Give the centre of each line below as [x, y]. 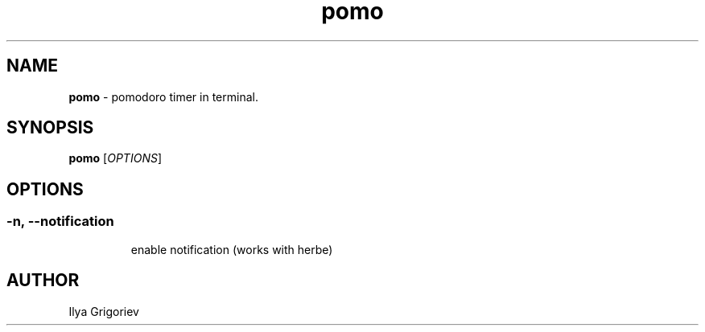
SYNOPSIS [50, 128]
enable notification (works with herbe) [232, 249]
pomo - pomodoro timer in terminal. [163, 96]
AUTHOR [43, 281]
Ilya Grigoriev [104, 311]
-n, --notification [60, 221]
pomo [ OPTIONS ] [115, 158]
